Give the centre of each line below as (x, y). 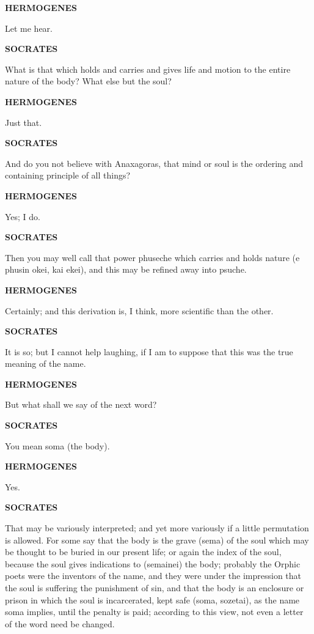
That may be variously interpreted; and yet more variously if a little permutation (157, 528)
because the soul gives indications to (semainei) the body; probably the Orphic (153, 563)
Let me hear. (29, 28)
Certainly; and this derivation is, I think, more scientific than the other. (139, 310)
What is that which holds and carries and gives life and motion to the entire (148, 69)
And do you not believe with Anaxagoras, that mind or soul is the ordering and (154, 163)
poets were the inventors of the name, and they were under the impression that (153, 576)
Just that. (24, 122)
